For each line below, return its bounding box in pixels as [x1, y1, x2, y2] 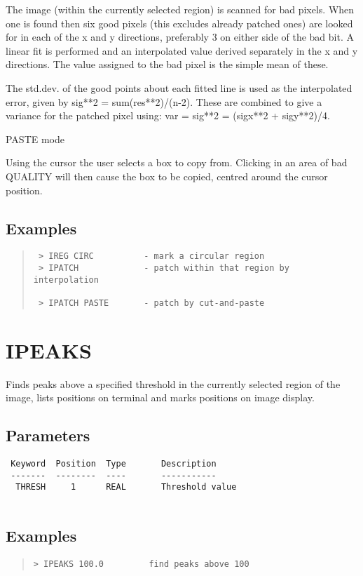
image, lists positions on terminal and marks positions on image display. [6, 390, 315, 405]
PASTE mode [6, 131, 65, 146]
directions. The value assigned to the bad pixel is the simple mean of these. [6, 57, 329, 72]
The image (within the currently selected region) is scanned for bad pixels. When [6, 2, 355, 16]
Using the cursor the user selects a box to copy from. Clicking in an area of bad [6, 155, 348, 170]
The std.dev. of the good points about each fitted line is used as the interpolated [6, 80, 352, 95]
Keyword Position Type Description [11, 459, 217, 469]
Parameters [6, 424, 90, 446]
